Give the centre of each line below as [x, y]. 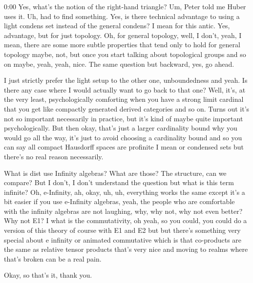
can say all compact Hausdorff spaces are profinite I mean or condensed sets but [124, 147]
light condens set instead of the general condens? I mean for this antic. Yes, [117, 26]
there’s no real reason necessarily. [54, 156]
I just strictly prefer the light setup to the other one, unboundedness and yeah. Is [126, 80]
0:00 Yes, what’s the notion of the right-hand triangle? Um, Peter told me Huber [125, 6]
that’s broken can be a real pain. [53, 258]
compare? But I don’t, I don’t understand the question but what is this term [119, 182]
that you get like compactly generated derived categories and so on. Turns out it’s [127, 108]
